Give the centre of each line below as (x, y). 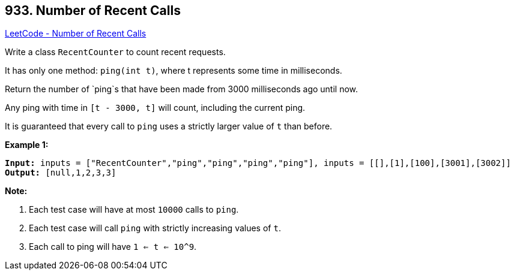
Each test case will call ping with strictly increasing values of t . (155, 228)
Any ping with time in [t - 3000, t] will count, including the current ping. (155, 108)
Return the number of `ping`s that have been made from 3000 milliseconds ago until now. (182, 89)
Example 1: (27, 145)
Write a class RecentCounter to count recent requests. (115, 52)
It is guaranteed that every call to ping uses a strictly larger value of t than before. (169, 126)
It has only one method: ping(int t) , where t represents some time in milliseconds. (174, 71)
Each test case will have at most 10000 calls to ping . (134, 210)
